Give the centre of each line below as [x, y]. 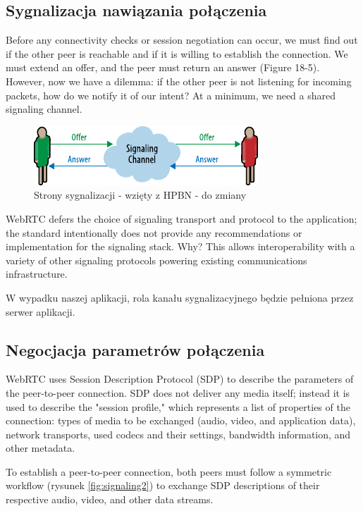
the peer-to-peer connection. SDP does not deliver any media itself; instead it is [178, 392]
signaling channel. [44, 109]
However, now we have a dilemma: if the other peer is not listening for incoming [179, 81]
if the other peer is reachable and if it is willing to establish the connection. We [177, 53]
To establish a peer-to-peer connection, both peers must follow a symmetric [169, 471]
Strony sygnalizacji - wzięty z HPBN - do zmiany [140, 195]
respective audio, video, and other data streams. [110, 499]
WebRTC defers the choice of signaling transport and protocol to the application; [181, 218]
